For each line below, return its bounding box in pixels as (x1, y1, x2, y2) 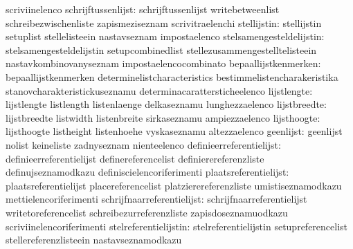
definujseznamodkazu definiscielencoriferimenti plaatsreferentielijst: (6, 165, 289, 179)
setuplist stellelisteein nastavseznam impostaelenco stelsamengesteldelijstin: (6, 29, 325, 44)
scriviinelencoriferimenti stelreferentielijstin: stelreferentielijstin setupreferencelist (6, 219, 348, 233)
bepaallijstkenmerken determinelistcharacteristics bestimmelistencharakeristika (6, 69, 338, 84)
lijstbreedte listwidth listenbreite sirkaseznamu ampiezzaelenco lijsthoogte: (6, 110, 320, 124)
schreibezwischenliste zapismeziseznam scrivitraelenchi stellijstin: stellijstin (6, 15, 322, 30)
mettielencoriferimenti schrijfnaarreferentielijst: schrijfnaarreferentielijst (6, 192, 307, 206)
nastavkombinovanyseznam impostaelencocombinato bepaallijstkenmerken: (6, 56, 321, 71)
